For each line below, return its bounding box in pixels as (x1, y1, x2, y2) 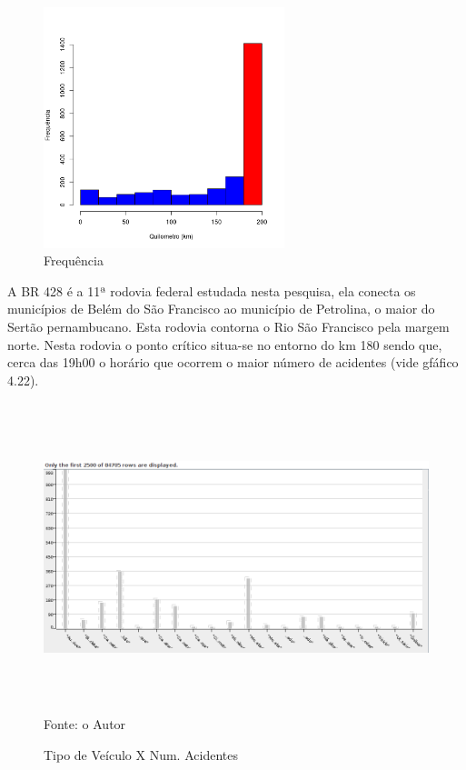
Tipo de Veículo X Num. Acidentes (44, 745, 238, 764)
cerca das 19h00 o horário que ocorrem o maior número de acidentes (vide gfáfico (7, 353, 459, 372)
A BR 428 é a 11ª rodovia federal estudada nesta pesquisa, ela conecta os (7, 281, 416, 300)
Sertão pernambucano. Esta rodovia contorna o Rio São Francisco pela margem (7, 316, 450, 335)
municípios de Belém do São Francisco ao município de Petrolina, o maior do (7, 299, 435, 318)
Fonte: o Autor (44, 715, 126, 734)
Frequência (44, 251, 104, 270)
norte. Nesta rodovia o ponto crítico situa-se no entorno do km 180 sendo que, (7, 335, 442, 354)
